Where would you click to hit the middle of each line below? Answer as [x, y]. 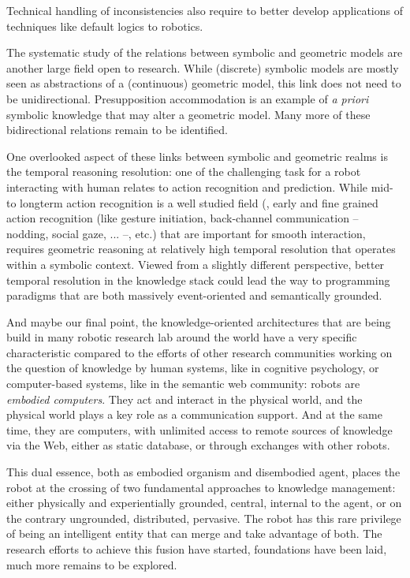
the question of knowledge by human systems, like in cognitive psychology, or [193, 368]
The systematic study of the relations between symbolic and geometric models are [205, 52]
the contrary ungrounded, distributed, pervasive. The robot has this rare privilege [204, 518]
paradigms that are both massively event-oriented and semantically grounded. [194, 295]
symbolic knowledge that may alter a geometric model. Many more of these [188, 114]
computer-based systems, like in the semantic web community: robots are [183, 384]
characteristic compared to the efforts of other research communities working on [199, 352]
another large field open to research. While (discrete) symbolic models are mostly [203, 67]
